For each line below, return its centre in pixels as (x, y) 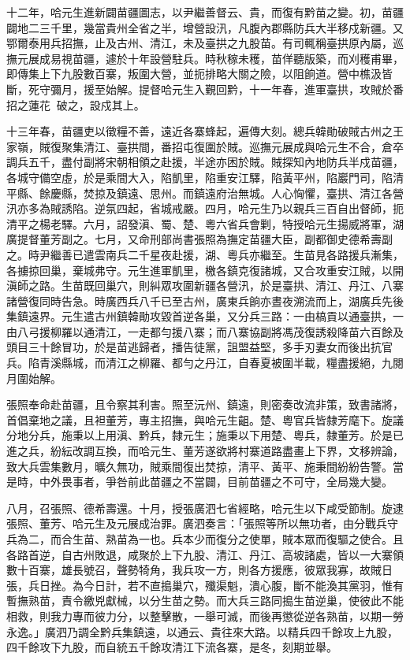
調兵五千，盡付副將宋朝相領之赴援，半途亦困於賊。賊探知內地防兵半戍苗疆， (205, 162)
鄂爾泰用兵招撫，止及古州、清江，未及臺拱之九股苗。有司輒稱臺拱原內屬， (199, 43)
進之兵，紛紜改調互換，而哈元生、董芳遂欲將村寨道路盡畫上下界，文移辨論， (205, 451)
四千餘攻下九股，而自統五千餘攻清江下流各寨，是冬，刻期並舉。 (172, 647)
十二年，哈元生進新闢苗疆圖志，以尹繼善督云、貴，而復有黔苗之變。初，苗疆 (205, 12)
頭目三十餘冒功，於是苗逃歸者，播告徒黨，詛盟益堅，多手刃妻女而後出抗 (194, 347)
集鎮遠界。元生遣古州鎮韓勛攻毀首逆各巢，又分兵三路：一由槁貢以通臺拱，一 (205, 316)
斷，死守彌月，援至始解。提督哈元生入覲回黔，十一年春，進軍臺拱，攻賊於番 (205, 89)
